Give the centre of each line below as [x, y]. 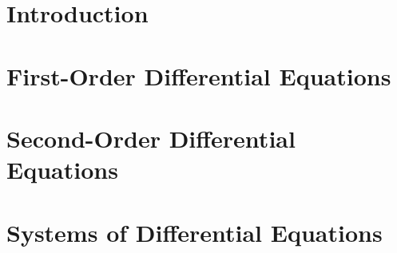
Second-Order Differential [151, 138]
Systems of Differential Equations [195, 232]
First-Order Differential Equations [199, 75]
